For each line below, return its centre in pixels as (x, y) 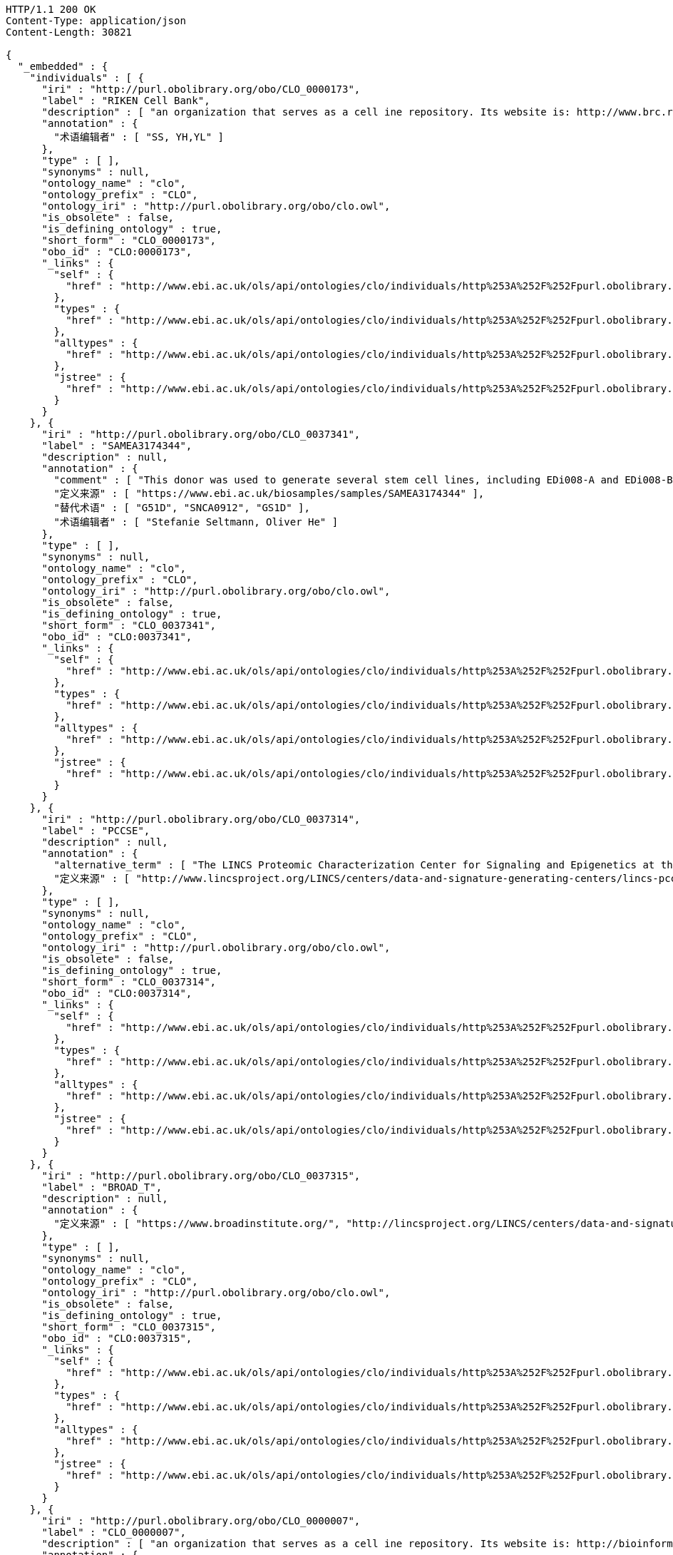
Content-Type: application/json (96, 21)
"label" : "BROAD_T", (102, 1187)
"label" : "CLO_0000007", (114, 1532)
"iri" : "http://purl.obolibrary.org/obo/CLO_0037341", (201, 434)
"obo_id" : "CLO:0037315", (117, 1338)
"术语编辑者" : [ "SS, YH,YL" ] (139, 137)
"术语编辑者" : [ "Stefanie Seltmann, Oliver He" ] (196, 522)
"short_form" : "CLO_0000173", (129, 240)
